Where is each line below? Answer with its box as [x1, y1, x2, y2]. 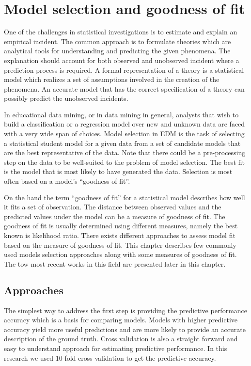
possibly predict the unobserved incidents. [4, 93, 128, 103]
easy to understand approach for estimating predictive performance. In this [4, 343, 227, 353]
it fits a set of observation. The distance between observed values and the [4, 202, 221, 212]
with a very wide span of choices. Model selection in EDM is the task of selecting [4, 128, 245, 139]
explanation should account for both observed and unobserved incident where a [4, 55, 239, 65]
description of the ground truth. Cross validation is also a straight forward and [4, 334, 238, 344]
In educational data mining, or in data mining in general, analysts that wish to [4, 109, 239, 119]
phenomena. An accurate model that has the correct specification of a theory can [4, 83, 245, 94]
